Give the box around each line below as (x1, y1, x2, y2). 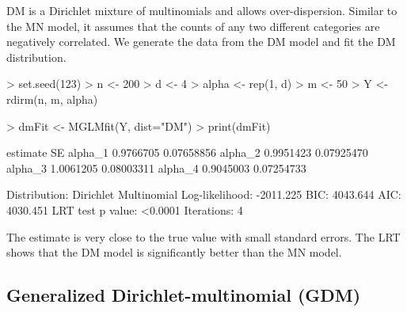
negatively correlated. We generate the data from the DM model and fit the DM (6, 33, 396, 50)
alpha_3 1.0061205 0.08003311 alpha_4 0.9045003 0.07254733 (6, 159, 306, 176)
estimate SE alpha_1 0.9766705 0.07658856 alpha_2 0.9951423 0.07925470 (6, 144, 368, 161)
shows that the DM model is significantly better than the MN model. (6, 244, 342, 261)
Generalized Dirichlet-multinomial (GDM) (6, 283, 361, 307)
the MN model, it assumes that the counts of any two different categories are (6, 17, 380, 34)
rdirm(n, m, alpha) (6, 90, 98, 107)
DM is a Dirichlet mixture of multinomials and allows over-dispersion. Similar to (6, 2, 397, 18)
